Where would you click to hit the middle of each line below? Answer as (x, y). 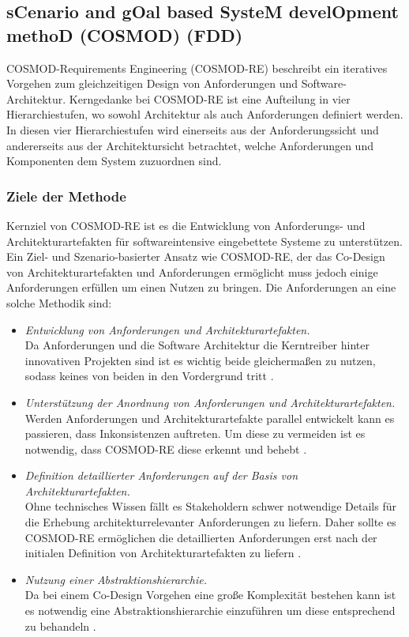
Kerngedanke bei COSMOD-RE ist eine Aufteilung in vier (210, 98)
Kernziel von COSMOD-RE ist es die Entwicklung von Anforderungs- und (186, 225)
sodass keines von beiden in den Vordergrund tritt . (149, 376)
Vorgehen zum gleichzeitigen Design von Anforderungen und (152, 83)
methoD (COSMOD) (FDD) (125, 34)
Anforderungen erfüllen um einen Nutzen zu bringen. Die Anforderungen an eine (201, 287)
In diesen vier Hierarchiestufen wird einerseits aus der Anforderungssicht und (193, 129)
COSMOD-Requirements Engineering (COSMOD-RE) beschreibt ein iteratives (197, 68)
